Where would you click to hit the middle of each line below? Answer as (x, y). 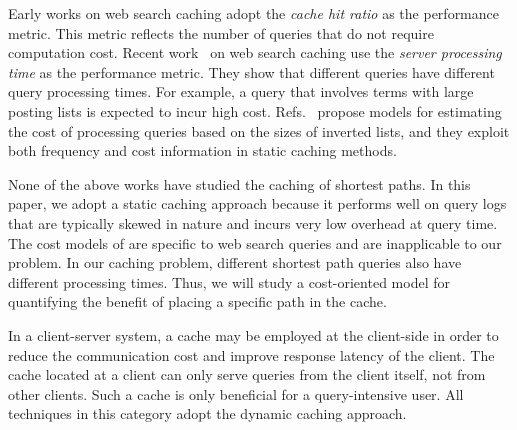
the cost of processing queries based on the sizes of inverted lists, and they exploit (259, 130)
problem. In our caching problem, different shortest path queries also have (235, 262)
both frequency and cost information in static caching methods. (202, 150)
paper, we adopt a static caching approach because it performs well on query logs (257, 203)
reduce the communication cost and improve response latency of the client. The (251, 354)
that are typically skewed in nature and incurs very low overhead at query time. (253, 222)
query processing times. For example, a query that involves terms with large (241, 91)
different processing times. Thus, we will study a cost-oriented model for (229, 281)
